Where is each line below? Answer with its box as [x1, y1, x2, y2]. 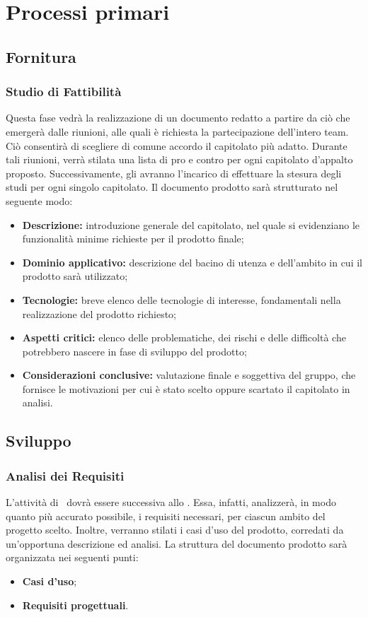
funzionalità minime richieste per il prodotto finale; [22, 231, 244, 246]
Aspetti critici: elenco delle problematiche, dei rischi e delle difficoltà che [22, 330, 346, 345]
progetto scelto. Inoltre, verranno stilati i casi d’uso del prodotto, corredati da [6, 522, 344, 537]
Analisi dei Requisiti [6, 466, 125, 484]
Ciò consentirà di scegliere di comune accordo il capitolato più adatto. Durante [6, 138, 347, 153]
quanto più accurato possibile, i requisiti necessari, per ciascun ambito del [6, 508, 326, 523]
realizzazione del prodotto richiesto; [22, 306, 176, 321]
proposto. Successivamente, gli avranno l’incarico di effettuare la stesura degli [6, 165, 342, 180]
